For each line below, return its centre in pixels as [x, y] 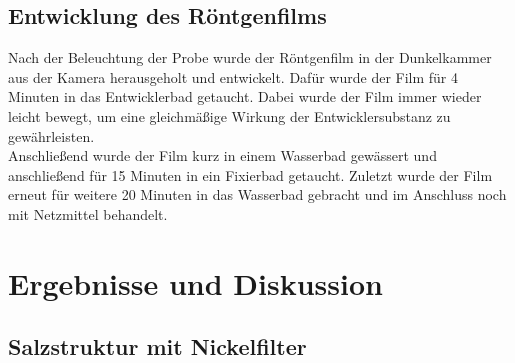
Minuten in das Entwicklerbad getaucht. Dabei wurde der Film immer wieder [245, 96]
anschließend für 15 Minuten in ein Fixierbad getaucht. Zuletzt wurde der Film [250, 174]
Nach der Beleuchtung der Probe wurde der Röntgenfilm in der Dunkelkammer [250, 57]
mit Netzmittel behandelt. [88, 213]
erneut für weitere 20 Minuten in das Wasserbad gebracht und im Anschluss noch [257, 194]
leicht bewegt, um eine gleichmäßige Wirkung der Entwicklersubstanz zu [229, 115]
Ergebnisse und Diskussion [195, 282]
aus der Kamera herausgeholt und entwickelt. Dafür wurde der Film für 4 [233, 76]
